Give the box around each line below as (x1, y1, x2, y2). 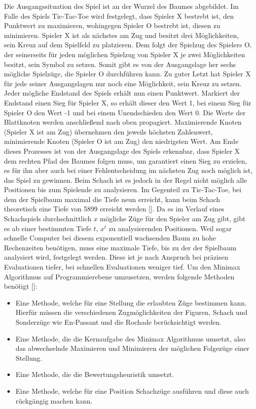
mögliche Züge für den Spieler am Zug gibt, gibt (100, 213, 246, 224)
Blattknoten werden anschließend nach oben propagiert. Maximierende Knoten (4, 117, 242, 127)
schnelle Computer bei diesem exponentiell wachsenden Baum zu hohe (4, 233, 216, 243)
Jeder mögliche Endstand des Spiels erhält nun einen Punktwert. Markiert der (4, 88, 240, 98)
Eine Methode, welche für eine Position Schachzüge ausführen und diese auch (15, 385, 249, 396)
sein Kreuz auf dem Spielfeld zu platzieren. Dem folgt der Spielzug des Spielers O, (4, 39, 252, 50)
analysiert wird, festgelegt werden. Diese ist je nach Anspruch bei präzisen (4, 252, 228, 262)
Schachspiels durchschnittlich (4, 213, 92, 224)
